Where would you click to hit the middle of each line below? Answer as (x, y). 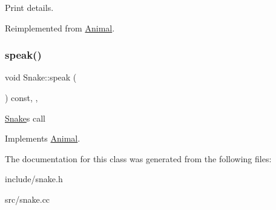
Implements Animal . (43, 138)
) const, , (21, 97)
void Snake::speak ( (41, 77)
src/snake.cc (28, 199)
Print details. (29, 7)
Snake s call (25, 118)
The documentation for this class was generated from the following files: (138, 158)
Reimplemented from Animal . (60, 28)
